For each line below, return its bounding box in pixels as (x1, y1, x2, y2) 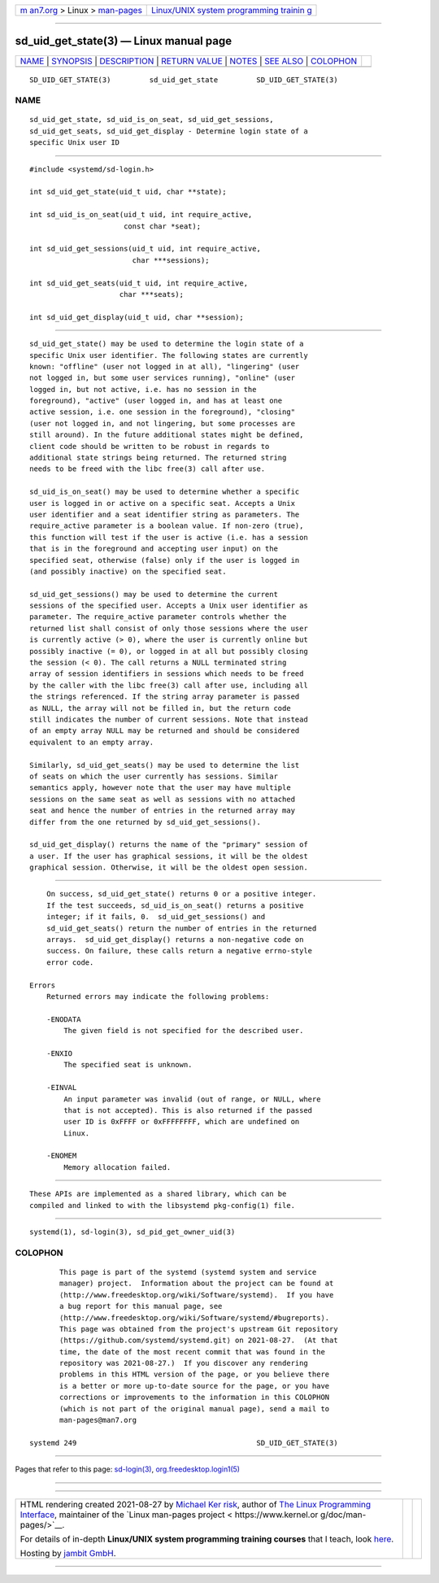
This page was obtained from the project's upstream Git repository (59, 1324, 338, 1333)
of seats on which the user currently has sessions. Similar (29, 771, 278, 781)
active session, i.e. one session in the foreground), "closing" (29, 408, 296, 416)
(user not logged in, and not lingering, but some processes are (29, 419, 296, 428)
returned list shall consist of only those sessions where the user (29, 623, 308, 633)
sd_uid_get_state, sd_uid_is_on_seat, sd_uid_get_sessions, (29, 115, 274, 124)
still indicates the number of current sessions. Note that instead (29, 715, 308, 724)
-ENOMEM (46, 1151, 77, 1161)
